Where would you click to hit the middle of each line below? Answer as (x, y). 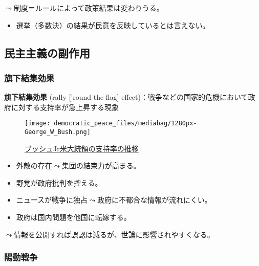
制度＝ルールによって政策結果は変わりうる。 (89, 8)
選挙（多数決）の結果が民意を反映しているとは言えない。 (113, 25)
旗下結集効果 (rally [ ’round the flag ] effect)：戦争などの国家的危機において (126, 97)
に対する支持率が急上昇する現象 (65, 107)
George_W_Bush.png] (58, 132)
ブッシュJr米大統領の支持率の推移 (82, 148)
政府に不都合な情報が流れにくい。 (155, 200)
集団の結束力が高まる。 (101, 165)
